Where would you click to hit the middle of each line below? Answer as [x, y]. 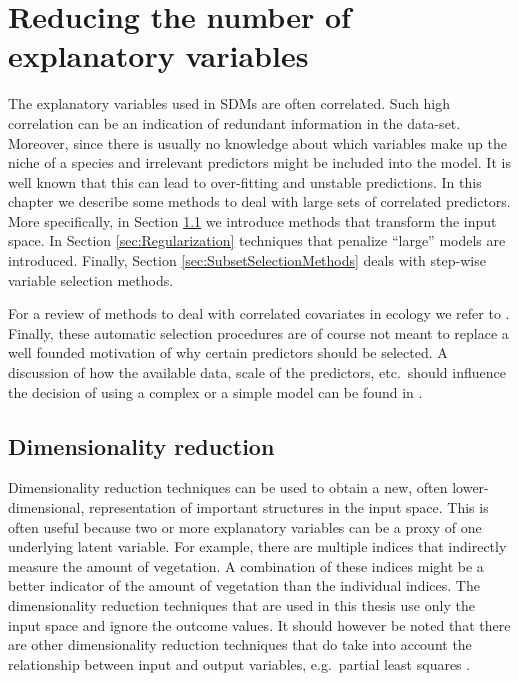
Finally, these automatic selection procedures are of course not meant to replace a [258, 332]
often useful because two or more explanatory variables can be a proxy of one [245, 526]
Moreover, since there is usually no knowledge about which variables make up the [257, 142]
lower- [470, 487]
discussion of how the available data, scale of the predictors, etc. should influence [257, 372]
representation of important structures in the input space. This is [288, 507]
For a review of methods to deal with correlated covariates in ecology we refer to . [259, 313]
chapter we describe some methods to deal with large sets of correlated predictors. [259, 201]
